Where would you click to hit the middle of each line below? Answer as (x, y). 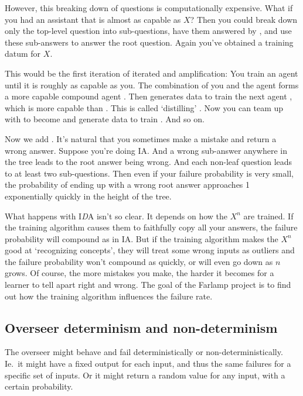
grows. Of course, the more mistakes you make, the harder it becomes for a (139, 273)
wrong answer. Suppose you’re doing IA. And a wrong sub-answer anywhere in (146, 150)
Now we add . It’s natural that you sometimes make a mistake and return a (141, 138)
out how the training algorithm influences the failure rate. (109, 296)
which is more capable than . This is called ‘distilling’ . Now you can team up (144, 107)
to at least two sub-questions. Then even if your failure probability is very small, (149, 173)
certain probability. (39, 386)
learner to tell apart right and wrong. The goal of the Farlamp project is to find (148, 285)
